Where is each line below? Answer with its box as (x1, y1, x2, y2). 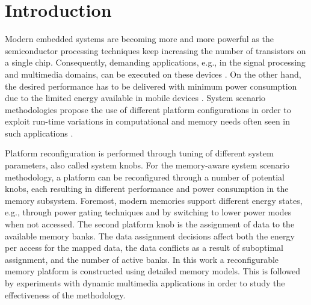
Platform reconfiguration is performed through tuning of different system (5, 147, 274, 159)
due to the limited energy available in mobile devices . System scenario (5, 91, 266, 104)
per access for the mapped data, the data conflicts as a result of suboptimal (5, 241, 283, 254)
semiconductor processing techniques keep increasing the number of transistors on (5, 44, 306, 57)
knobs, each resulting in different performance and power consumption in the (5, 182, 289, 195)
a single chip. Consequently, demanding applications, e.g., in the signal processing (5, 56, 306, 69)
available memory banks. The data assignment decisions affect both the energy (5, 229, 295, 242)
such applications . (5, 126, 73, 139)
